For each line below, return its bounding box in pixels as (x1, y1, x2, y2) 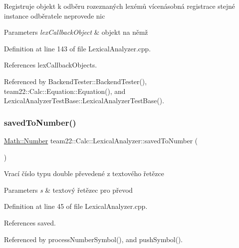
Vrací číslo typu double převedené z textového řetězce (4, 168, 164, 179)
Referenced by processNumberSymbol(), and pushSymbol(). (4, 234, 183, 244)
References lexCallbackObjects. (4, 60, 97, 70)
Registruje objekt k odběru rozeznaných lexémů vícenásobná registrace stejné (4, 1, 235, 11)
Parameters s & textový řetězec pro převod (4, 184, 133, 195)
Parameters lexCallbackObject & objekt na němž (4, 27, 148, 37)
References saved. (4, 217, 56, 227)
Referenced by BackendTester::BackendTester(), (4, 76, 147, 86)
